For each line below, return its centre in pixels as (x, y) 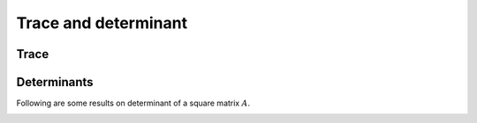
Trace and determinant (102, 23)
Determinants (55, 82)
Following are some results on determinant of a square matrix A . (133, 103)
